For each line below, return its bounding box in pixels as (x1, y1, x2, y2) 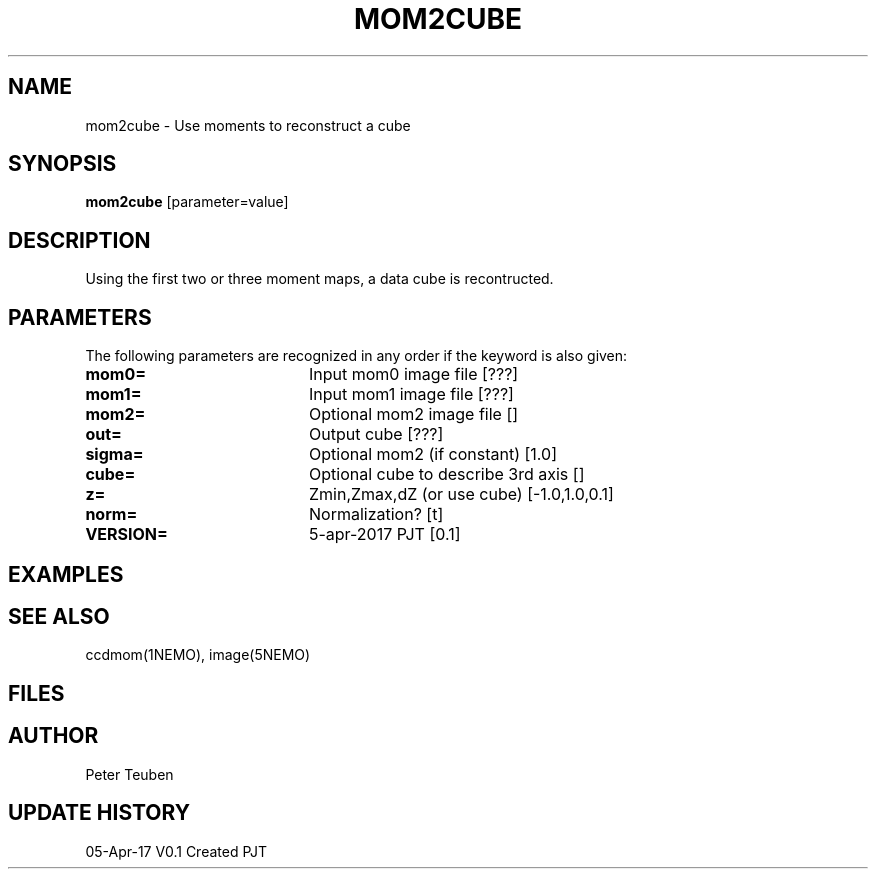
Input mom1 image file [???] (308, 384, 514, 405)
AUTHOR (8, 723, 99, 749)
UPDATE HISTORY (8, 800, 191, 826)
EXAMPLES (8, 561, 124, 587)
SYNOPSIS (8, 151, 117, 177)
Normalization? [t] (308, 504, 444, 525)
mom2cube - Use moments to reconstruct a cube (85, 116, 411, 134)
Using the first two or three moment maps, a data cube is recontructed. (85, 270, 554, 288)
